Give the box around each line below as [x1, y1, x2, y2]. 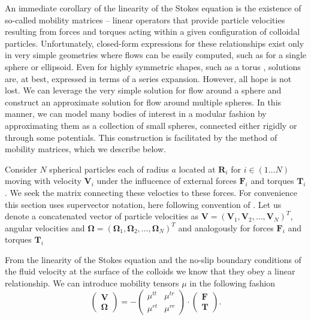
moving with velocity [5, 174, 81, 187]
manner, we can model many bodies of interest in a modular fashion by [5, 107, 267, 120]
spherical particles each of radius [49, 162, 169, 175]
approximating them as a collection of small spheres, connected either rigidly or [5, 119, 297, 131]
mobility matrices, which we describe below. [5, 143, 166, 155]
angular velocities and [5, 221, 85, 234]
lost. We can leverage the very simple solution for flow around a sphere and [5, 84, 282, 96]
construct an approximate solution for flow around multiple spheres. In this [5, 95, 282, 108]
